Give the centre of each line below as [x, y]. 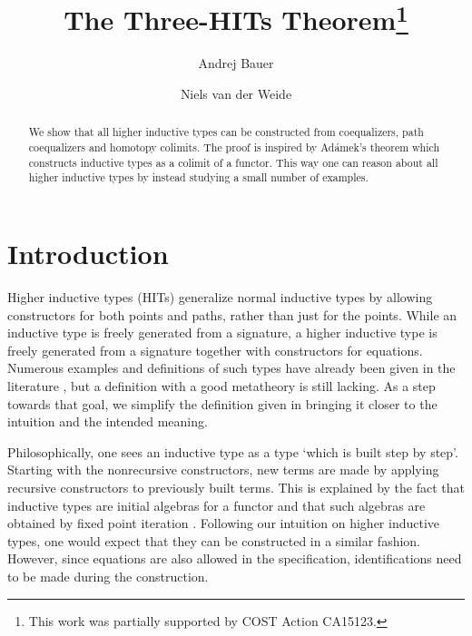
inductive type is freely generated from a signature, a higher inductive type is [222, 333]
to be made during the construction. [108, 576]
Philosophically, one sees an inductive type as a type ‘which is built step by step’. [233, 451]
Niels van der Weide [236, 94]
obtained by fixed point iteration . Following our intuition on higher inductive [224, 523]
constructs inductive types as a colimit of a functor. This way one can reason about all [233, 162]
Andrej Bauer [236, 63]
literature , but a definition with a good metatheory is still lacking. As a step [221, 385]
